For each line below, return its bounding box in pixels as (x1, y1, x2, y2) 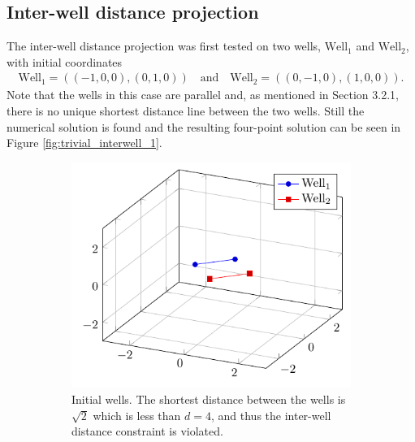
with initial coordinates (6, 53, 123, 70)
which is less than (93, 406, 181, 423)
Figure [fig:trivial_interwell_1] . (6, 134, 162, 151)
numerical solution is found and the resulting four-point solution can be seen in (6, 118, 401, 135)
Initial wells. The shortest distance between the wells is (71, 391, 346, 408)
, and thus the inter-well (210, 406, 331, 423)
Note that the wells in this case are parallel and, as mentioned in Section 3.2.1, (6, 86, 399, 103)
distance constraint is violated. (71, 422, 223, 440)
